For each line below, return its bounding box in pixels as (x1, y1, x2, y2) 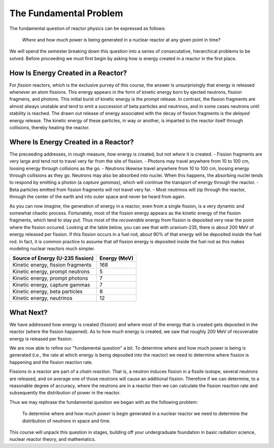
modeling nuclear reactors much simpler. (9, 245, 95, 251)
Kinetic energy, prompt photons (12, 275, 88, 282)
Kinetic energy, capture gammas (12, 281, 90, 288)
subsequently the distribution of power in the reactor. (9, 390, 121, 396)
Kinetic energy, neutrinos (12, 294, 73, 302)
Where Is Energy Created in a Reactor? (9, 137, 134, 146)
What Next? (9, 308, 48, 317)
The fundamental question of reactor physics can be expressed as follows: (9, 25, 166, 31)
